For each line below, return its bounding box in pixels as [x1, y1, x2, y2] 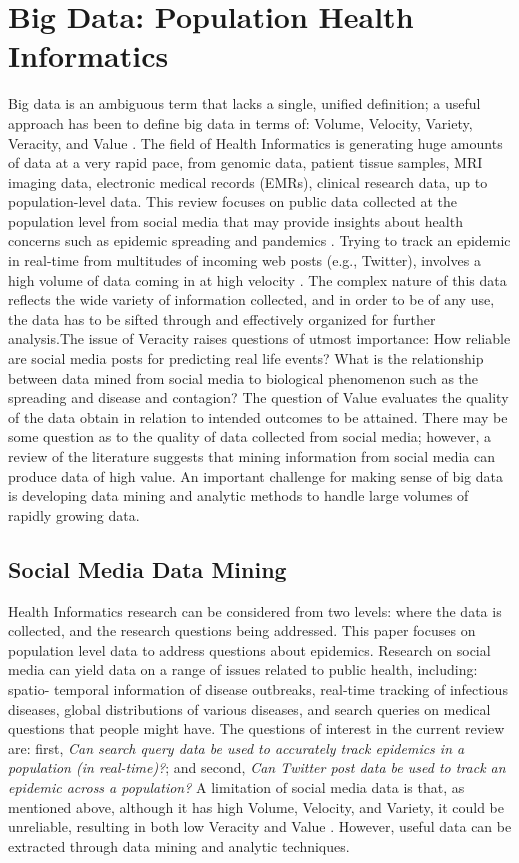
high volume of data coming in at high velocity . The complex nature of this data [8, 269, 507, 290]
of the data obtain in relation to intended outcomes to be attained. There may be [8, 406, 508, 427]
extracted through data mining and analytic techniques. [8, 835, 350, 856]
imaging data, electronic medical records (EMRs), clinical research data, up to [8, 171, 488, 192]
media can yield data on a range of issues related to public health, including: [8, 659, 478, 680]
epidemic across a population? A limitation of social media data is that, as [8, 776, 465, 797]
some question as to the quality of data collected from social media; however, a [8, 426, 491, 447]
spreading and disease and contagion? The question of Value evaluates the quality [8, 387, 509, 408]
